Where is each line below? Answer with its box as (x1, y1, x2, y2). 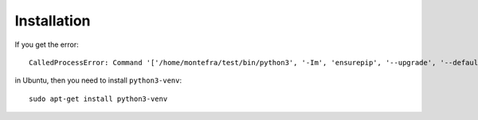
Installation (14, 12, 91, 29)
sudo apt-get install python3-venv (29, 94, 168, 103)
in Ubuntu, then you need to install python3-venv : (14, 75, 182, 85)
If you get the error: (14, 40, 79, 49)
